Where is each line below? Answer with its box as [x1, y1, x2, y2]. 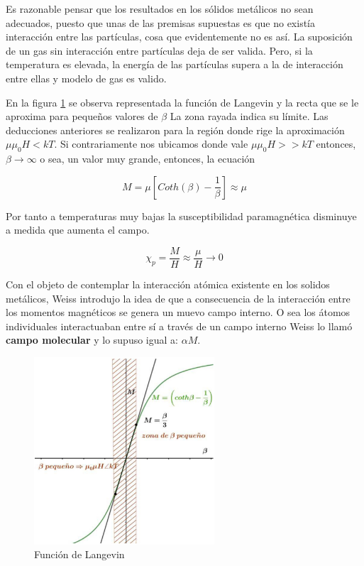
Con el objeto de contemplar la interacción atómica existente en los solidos [6, 276, 330, 291]
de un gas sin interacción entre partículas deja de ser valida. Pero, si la [6, 43, 313, 58]
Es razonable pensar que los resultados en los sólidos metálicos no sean [6, 1, 314, 16]
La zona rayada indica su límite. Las [170, 109, 329, 124]
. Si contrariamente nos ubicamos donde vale [54, 136, 248, 151]
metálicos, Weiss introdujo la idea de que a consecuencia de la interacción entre [6, 290, 351, 305]
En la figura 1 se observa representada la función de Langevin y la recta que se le [6, 94, 359, 109]
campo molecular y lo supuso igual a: [6, 332, 178, 347]
